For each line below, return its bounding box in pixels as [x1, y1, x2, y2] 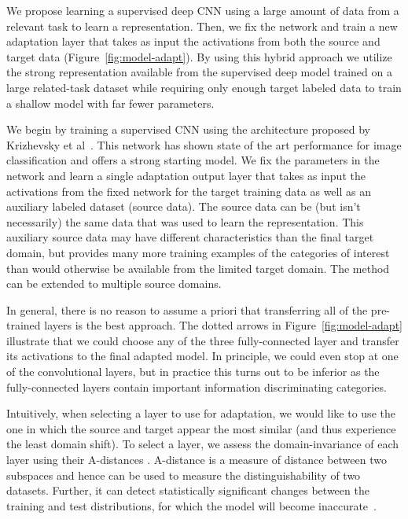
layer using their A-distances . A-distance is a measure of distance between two [6, 451, 387, 468]
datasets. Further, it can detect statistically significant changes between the [6, 482, 369, 499]
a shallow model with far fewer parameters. [6, 94, 215, 111]
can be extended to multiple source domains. [6, 275, 222, 292]
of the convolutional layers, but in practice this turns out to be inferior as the [6, 363, 380, 380]
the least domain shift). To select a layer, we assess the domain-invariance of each [6, 436, 399, 452]
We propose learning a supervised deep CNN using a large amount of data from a [6, 2, 399, 18]
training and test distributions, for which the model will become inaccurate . [6, 497, 377, 513]
